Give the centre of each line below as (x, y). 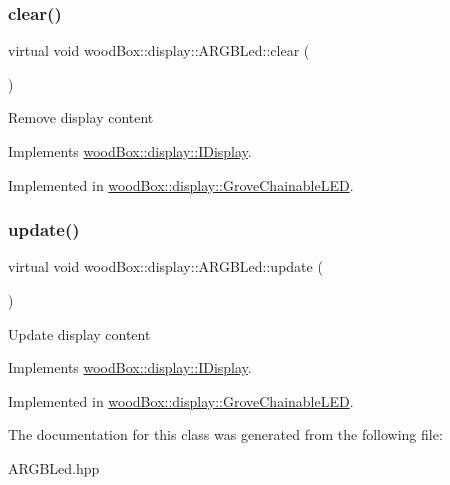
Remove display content (81, 117)
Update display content (79, 333)
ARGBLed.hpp (54, 467)
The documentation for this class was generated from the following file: (225, 434)
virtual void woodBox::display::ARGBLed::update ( (165, 266)
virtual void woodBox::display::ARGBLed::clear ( (159, 50)
